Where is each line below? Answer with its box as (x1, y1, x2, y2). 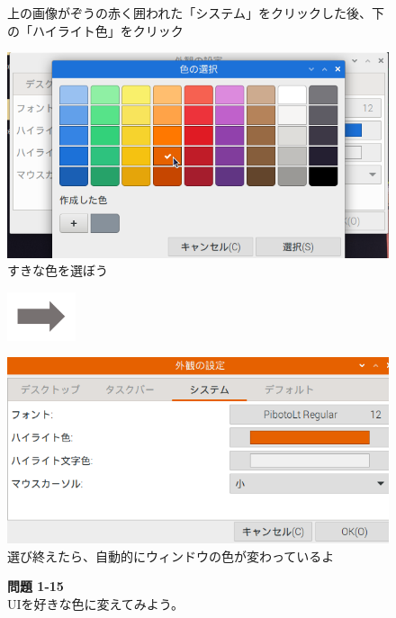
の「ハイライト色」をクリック (7, 21, 184, 40)
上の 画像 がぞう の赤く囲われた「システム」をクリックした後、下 (7, 4, 384, 22)
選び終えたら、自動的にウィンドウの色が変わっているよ (7, 546, 335, 565)
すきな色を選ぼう (7, 261, 108, 280)
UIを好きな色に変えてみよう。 (7, 594, 184, 613)
